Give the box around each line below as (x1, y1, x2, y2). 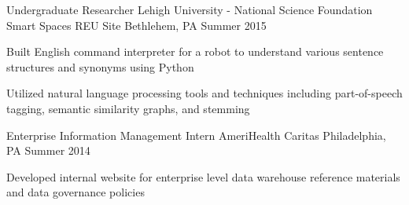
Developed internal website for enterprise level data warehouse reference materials (6, 168, 400, 185)
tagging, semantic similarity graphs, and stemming (6, 100, 250, 116)
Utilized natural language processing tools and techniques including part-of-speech (6, 85, 403, 101)
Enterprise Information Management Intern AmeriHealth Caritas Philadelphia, (6, 126, 386, 143)
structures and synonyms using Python (6, 58, 194, 75)
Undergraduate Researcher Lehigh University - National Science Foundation (6, 2, 373, 17)
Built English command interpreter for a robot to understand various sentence (6, 43, 384, 60)
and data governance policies (6, 184, 145, 200)
